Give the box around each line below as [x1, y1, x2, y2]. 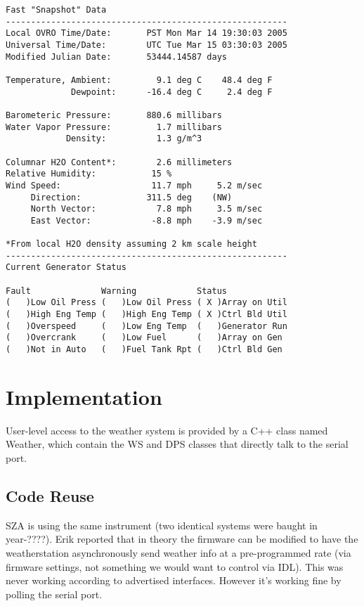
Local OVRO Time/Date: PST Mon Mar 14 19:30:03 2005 [6, 28, 287, 39]
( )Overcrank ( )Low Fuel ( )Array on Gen [6, 333, 282, 343]
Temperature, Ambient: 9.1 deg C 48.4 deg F [6, 75, 273, 85]
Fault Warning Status [6, 285, 227, 296]
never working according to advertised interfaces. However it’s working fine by [6, 573, 342, 588]
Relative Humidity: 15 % [6, 169, 172, 179]
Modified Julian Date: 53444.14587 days [6, 51, 227, 62]
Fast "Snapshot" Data [6, 5, 107, 15]
